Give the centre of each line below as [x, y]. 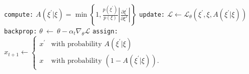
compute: [19, 15]
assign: [105, 31]
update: [152, 15]
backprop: [21, 31]
